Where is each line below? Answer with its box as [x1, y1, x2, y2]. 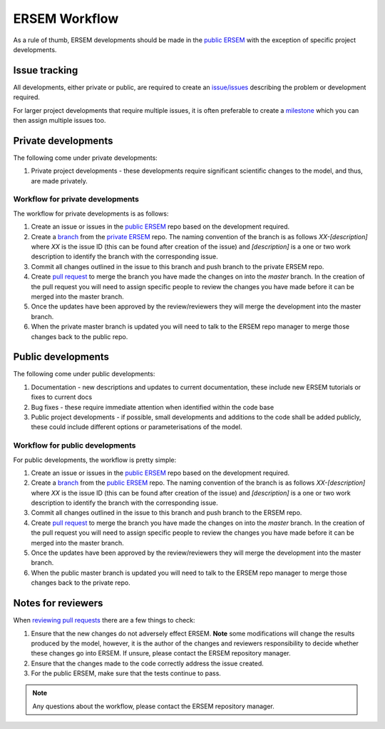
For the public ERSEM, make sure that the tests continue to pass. [31, 669, 221, 678]
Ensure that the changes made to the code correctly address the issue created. [31, 659, 264, 668]
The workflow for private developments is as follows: [13, 209, 169, 218]
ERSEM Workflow [13, 11, 119, 26]
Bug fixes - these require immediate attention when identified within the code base [31, 403, 274, 411]
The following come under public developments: [13, 370, 155, 378]
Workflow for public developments [13, 441, 136, 451]
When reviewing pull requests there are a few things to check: [13, 616, 195, 625]
